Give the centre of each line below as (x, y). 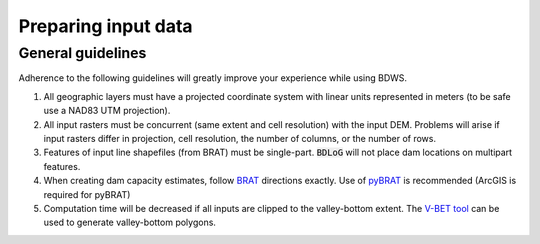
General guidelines (82, 53)
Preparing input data (106, 26)
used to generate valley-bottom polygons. (130, 222)
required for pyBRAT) (87, 194)
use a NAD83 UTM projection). (107, 111)
